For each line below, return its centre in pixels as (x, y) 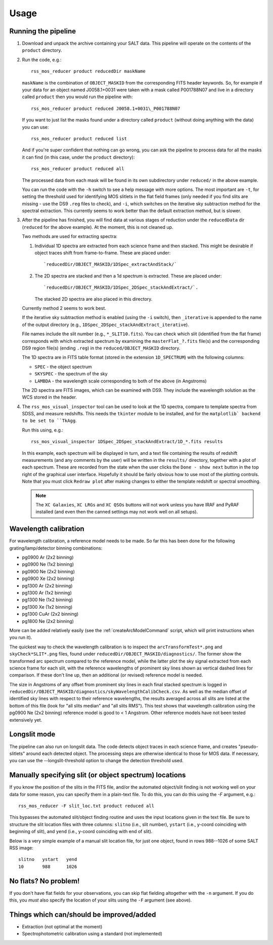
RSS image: (21, 848)
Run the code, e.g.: (42, 60)
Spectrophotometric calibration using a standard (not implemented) (92, 934)
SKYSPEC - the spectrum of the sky (71, 374)
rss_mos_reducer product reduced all (78, 169)
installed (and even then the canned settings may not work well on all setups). (117, 512)
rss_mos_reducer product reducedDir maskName (88, 71)
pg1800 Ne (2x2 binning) (48, 621)
